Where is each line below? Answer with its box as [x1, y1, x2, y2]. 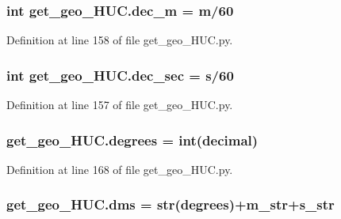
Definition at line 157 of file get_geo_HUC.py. [6, 96, 233, 113]
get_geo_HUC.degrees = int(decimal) [6, 130, 259, 149]
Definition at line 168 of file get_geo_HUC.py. [6, 160, 233, 177]
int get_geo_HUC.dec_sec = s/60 [6, 65, 234, 85]
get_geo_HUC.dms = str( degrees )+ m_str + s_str [6, 194, 335, 214]
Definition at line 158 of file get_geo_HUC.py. [6, 32, 233, 48]
